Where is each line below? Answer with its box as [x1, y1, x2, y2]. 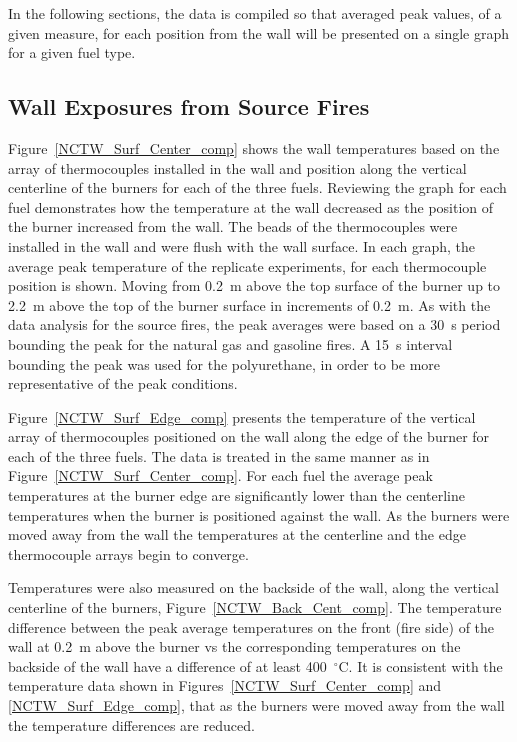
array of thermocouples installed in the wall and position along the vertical [8, 157, 467, 178]
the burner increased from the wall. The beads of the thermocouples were [8, 216, 458, 237]
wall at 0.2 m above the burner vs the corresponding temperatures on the [8, 636, 461, 657]
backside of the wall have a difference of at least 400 [8, 655, 327, 676]
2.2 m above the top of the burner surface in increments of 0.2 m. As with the [8, 294, 491, 315]
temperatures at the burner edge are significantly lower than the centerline [8, 485, 465, 506]
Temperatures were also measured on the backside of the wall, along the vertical [8, 577, 499, 598]
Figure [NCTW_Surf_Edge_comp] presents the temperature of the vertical [8, 406, 476, 427]
